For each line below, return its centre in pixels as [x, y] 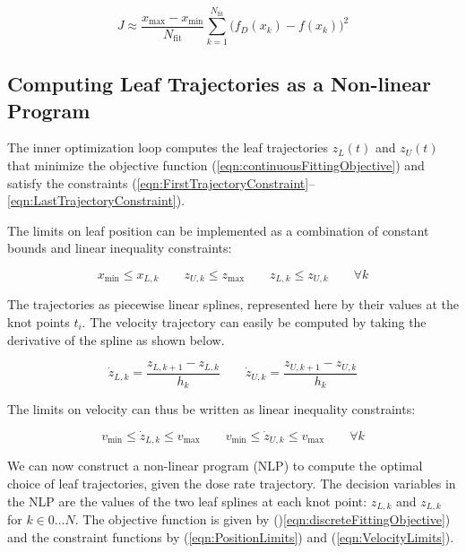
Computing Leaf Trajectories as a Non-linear [220, 84]
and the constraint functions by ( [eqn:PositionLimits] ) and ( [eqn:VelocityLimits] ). [231, 536]
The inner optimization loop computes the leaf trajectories [168, 147]
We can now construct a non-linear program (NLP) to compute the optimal [215, 466]
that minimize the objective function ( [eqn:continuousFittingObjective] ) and [216, 164]
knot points [39, 321]
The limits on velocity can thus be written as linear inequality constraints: [211, 409]
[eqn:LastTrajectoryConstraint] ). [96, 200]
